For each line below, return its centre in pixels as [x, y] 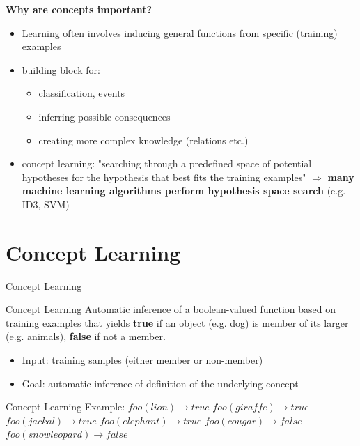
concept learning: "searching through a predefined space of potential [167, 163]
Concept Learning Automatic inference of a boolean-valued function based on [171, 309]
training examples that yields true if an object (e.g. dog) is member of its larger [177, 322]
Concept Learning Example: [65, 407]
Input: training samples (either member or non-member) [142, 360]
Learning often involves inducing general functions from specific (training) [180, 32]
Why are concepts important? [79, 9]
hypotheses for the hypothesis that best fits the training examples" [164, 177]
